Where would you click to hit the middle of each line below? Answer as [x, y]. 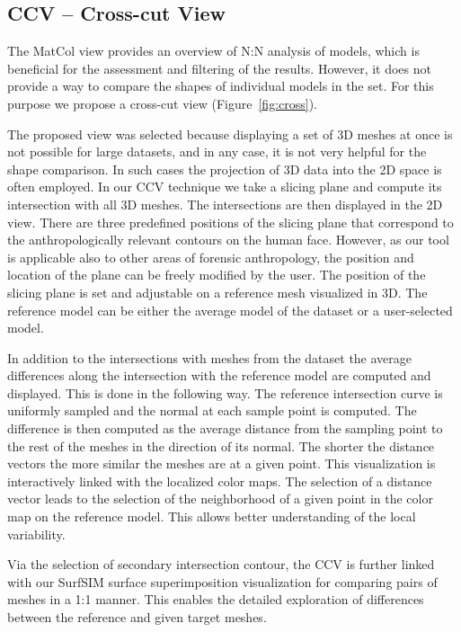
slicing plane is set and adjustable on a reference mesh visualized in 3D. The [217, 292]
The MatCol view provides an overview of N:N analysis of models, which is [213, 51]
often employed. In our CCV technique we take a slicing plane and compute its [225, 187]
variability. [36, 534]
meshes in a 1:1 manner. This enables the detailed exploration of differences [216, 599]
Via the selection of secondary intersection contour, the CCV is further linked [221, 564]
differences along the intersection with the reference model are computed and [219, 375]
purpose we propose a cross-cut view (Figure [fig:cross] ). [163, 103]
